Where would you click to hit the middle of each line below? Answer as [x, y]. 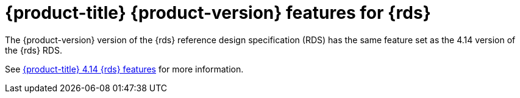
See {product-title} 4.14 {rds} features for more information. [124, 69]
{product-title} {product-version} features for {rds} [218, 13]
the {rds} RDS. [34, 50]
